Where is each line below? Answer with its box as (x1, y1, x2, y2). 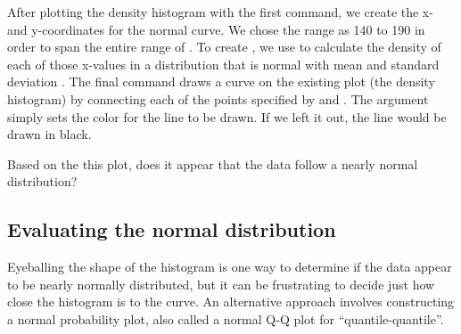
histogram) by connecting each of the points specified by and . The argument (7, 89, 429, 108)
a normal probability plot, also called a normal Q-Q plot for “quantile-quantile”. (7, 309, 444, 328)
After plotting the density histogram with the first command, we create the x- (7, 3, 433, 20)
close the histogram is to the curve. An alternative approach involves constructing (7, 292, 455, 311)
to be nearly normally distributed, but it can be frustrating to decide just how (7, 274, 435, 293)
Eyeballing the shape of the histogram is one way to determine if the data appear (7, 257, 452, 276)
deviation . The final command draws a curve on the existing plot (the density (7, 72, 435, 91)
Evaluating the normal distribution (7, 216, 336, 243)
